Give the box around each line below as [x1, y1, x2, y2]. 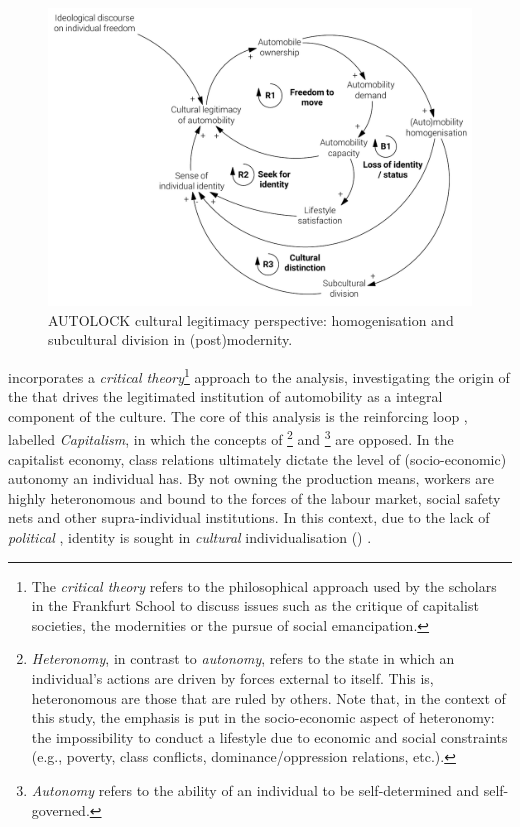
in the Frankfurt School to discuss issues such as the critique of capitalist [31, 595, 479, 616]
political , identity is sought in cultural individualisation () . [8, 526, 372, 547]
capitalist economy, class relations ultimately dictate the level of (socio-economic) [8, 448, 507, 469]
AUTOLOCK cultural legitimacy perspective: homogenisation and [48, 309, 454, 330]
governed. [31, 799, 90, 820]
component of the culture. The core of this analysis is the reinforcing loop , [8, 405, 468, 426]
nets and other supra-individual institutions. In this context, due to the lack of [8, 507, 490, 528]
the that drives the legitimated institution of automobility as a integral [8, 386, 443, 407]
